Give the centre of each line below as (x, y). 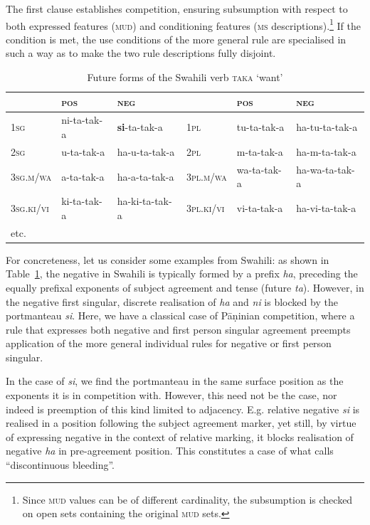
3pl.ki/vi (205, 207)
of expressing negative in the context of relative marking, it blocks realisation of (180, 436)
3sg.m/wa (31, 176)
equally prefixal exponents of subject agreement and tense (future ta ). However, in (185, 287)
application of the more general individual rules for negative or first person (169, 343)
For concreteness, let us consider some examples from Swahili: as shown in (168, 259)
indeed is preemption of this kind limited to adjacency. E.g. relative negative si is (183, 409)
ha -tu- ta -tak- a (327, 127)
